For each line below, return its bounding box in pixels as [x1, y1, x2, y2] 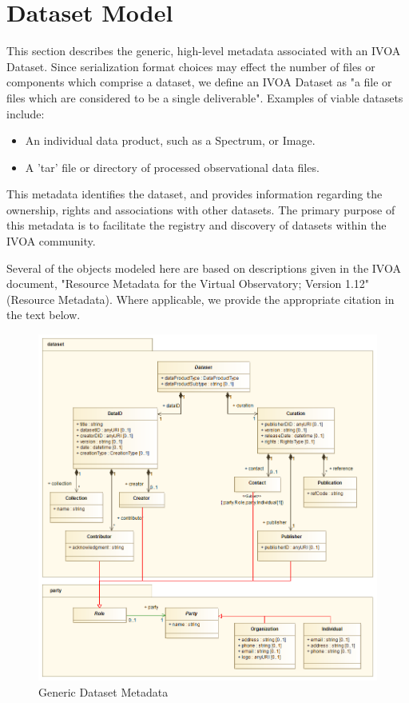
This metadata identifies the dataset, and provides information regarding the [6, 186, 383, 202]
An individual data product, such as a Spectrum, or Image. [25, 132, 316, 149]
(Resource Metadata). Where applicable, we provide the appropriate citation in [6, 290, 395, 307]
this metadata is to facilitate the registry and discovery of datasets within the [6, 217, 387, 234]
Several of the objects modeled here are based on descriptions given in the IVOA [6, 259, 401, 276]
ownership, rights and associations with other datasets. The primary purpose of [6, 201, 395, 218]
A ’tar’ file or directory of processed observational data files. [25, 158, 320, 175]
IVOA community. [6, 233, 96, 250]
